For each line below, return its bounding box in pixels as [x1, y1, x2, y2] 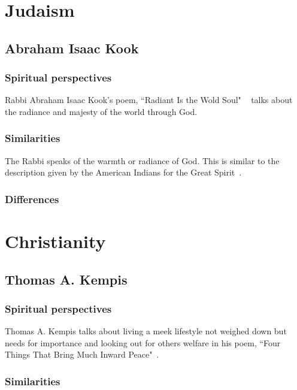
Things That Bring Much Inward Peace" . [5, 348, 159, 361]
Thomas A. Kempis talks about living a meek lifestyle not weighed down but [5, 325, 287, 337]
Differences [5, 191, 59, 206]
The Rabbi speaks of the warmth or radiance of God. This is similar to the [5, 154, 280, 167]
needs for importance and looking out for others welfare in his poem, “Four [5, 336, 281, 349]
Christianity [5, 229, 106, 253]
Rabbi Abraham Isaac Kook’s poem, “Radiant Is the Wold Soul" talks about [5, 93, 293, 106]
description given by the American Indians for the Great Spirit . [5, 166, 242, 179]
